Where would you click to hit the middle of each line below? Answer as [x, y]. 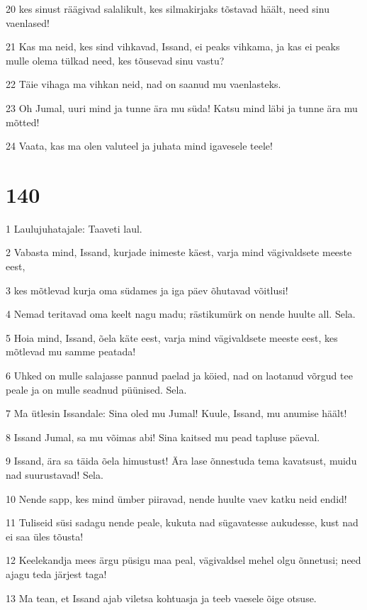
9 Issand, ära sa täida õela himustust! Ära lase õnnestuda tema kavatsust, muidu [181, 461]
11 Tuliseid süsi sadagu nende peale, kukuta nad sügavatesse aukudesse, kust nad [182, 522]
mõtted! [23, 122]
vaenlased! [28, 22]
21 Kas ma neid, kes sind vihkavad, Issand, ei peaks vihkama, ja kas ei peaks [173, 46]
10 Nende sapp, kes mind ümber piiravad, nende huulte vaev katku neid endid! [176, 498]
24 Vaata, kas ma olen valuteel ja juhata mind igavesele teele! [139, 146]
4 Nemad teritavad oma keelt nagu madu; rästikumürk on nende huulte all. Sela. [181, 314]
